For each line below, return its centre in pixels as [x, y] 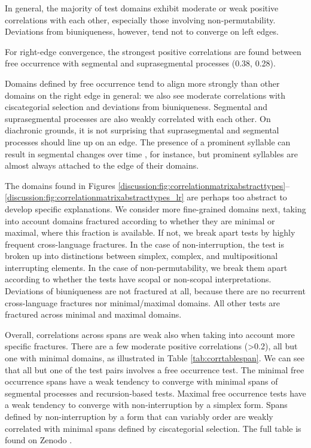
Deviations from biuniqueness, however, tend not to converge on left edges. [142, 31]
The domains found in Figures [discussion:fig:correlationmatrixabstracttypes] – [147, 185]
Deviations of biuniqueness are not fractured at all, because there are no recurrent [155, 291]
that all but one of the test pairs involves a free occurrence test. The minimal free [155, 369]
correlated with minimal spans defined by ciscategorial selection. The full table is [153, 428]
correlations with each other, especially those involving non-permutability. [140, 19]
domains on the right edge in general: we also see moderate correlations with [145, 95]
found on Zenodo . [39, 440]
